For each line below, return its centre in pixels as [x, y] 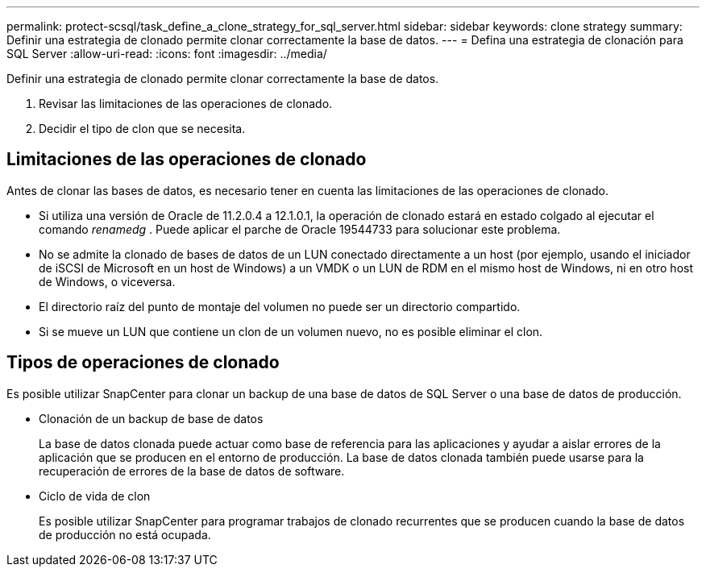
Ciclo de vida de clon [95, 496]
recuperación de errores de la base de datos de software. [192, 471]
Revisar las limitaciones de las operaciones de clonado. [186, 104]
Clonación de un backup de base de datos [151, 418]
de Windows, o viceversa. [107, 281]
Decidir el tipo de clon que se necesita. [142, 129]
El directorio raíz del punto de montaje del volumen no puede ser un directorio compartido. [280, 306]
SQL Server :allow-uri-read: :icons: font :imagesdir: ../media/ [167, 54]
